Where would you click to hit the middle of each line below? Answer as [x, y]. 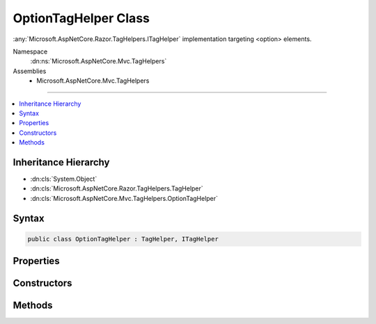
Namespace [30, 51]
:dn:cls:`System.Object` [64, 179]
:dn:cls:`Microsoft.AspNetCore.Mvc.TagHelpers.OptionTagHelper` [124, 198]
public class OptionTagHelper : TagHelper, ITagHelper [123, 239]
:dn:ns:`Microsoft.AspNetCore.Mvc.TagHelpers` [99, 61]
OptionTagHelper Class [81, 18]
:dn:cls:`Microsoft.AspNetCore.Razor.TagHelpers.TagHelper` [117, 188]
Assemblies [30, 71]
